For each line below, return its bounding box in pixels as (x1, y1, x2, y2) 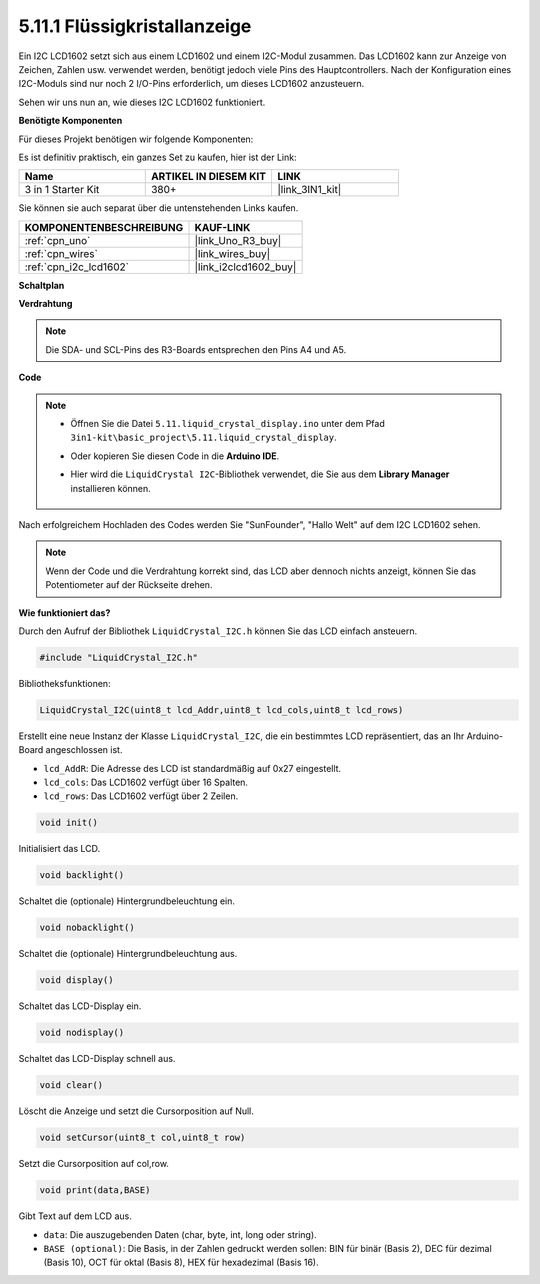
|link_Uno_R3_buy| (194, 233, 282, 247)
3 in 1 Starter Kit (24, 183, 100, 197)
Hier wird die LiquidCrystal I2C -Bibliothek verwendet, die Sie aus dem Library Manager (70, 468, 450, 480)
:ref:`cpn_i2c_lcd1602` (24, 260, 130, 274)
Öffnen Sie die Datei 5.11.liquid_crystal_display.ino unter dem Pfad (70, 418, 385, 430)
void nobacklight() (39, 922, 135, 934)
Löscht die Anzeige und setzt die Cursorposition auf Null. (18, 1105, 255, 1117)
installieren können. (70, 482, 152, 494)
